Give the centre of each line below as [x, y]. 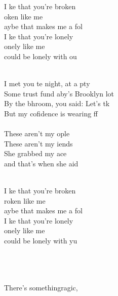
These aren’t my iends [38, 143]
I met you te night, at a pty [47, 83]
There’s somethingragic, [41, 288]
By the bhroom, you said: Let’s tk [57, 103]
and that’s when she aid [41, 163]
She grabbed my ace [35, 153]
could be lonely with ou [41, 56]
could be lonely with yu [41, 241]
